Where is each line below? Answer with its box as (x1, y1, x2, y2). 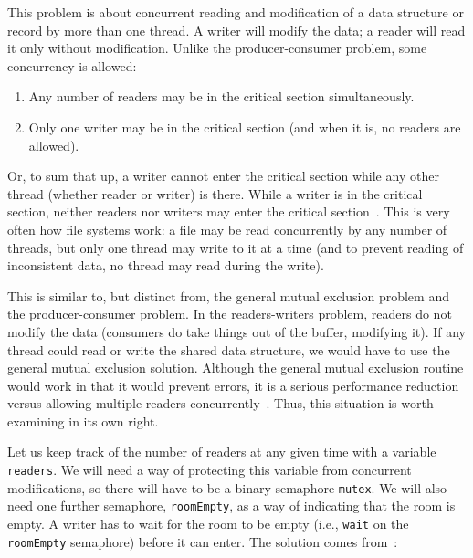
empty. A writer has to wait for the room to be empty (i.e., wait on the (7, 514, 409, 533)
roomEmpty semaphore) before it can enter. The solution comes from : (7, 532, 398, 551)
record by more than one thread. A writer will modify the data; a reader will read (7, 20, 466, 39)
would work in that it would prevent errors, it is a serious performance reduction (7, 375, 459, 395)
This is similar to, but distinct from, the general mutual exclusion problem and (7, 286, 449, 305)
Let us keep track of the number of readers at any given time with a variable (7, 442, 436, 461)
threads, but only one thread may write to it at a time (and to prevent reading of (7, 237, 464, 257)
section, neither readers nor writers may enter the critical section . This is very (7, 202, 450, 221)
